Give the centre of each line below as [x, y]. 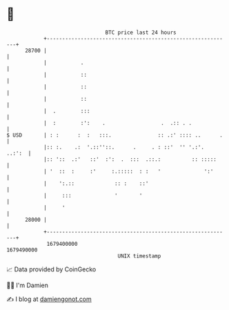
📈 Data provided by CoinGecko [51, 269]
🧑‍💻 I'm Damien [28, 285]
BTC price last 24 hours [141, 32]
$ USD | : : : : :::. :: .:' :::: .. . [115, 135]
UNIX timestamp [139, 256]
